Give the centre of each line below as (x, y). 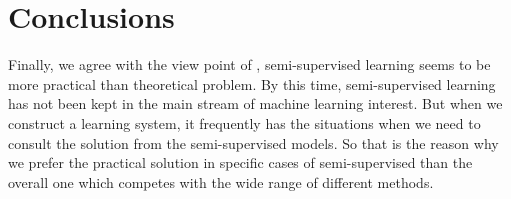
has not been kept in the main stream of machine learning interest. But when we (255, 103)
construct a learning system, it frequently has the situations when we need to (244, 122)
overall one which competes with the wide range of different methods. (221, 181)
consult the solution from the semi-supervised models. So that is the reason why (253, 142)
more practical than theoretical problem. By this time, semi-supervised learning (252, 83)
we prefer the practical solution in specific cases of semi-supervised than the (240, 162)
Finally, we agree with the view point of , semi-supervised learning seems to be (249, 64)
